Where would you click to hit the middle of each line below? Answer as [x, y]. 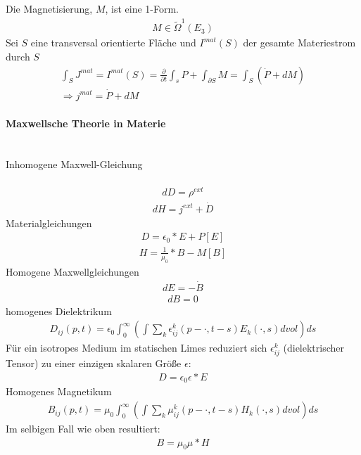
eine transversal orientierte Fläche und [113, 43]
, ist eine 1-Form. [142, 8]
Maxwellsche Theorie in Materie [86, 123]
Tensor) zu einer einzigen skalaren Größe [94, 363]
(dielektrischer [314, 348]
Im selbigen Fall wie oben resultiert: [83, 429]
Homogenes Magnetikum [59, 391]
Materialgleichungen [49, 223]
